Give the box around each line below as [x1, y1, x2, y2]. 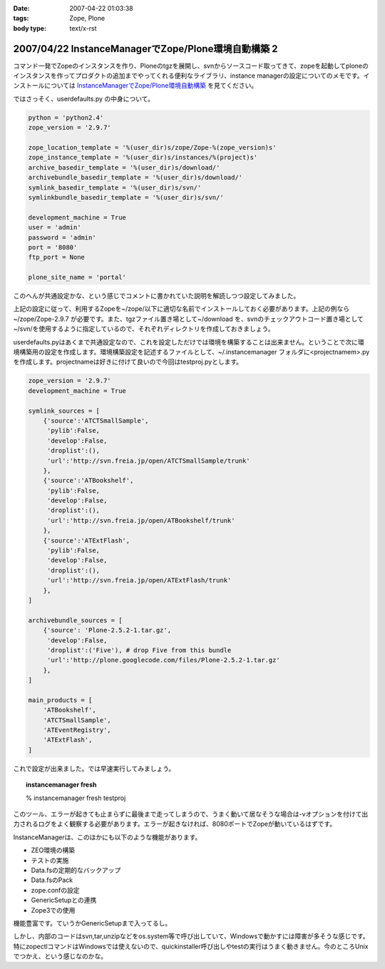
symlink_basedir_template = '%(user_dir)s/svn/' [28, 183, 202, 192]
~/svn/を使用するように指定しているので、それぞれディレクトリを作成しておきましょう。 [13, 324, 274, 333]
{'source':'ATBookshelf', [43, 476, 134, 485]
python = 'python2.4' [28, 113, 104, 121]
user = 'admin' [28, 223, 81, 232]
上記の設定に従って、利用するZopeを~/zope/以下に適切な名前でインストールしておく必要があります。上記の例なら [13, 304, 350, 313]
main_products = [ [28, 696, 93, 704]
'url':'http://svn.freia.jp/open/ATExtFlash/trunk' [46, 576, 232, 585]
